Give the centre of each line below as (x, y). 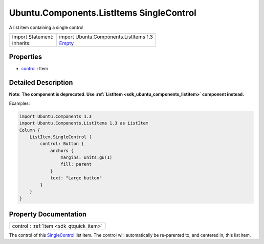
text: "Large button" (76, 178)
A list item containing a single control (46, 27)
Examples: (20, 103)
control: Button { (62, 144)
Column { (30, 130)
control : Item (35, 69)
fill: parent (76, 164)
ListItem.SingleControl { (61, 137)
